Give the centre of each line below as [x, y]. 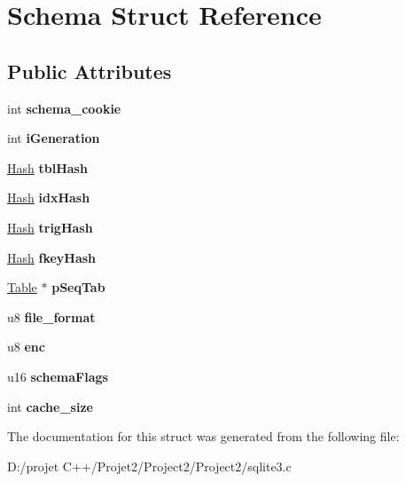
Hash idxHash [49, 198]
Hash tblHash [47, 167]
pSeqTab [78, 287]
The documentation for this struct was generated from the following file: [203, 436]
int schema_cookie [64, 108]
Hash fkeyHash [52, 257]
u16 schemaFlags [58, 376]
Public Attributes [90, 71]
